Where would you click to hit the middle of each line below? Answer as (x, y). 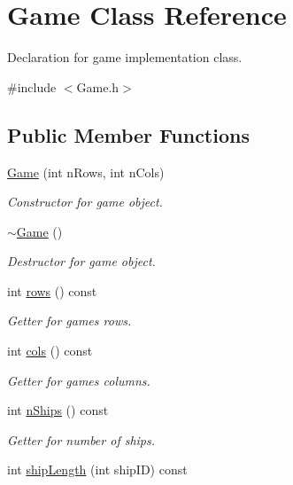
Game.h (98, 86)
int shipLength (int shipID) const (97, 469)
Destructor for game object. (81, 261)
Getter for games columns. (79, 380)
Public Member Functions (128, 134)
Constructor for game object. (85, 202)
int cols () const (50, 351)
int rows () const (52, 290)
